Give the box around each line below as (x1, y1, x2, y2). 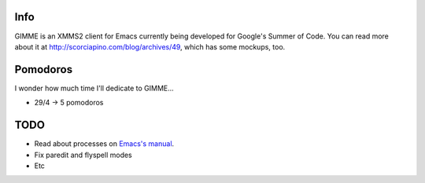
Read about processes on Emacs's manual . (34, 139, 175, 148)
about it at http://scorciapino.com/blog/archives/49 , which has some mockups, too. (14, 42, 286, 51)
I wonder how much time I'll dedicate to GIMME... (14, 83, 175, 93)
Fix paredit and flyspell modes (34, 150, 133, 159)
